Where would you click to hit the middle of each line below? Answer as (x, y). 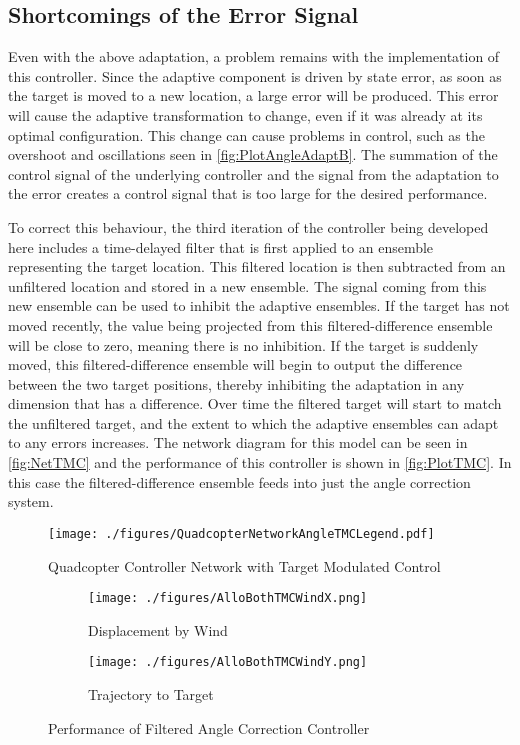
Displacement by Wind (158, 629)
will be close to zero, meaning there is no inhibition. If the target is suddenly (243, 344)
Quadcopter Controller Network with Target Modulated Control (244, 565)
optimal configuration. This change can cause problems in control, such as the (246, 134)
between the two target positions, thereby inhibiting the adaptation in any (236, 383)
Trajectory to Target (151, 694)
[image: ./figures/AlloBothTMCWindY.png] (228, 662)
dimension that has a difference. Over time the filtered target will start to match (255, 403)
